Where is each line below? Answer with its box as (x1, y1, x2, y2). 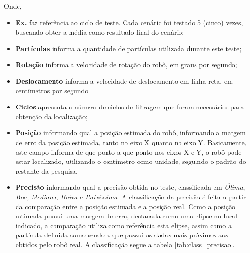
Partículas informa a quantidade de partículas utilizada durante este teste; (15, 43, 242, 53)
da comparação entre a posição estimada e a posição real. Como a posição (15, 201, 236, 211)
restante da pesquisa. (15, 165, 78, 176)
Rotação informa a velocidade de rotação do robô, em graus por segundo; (15, 59, 237, 70)
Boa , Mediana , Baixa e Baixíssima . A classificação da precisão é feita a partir (15, 191, 246, 201)
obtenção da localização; (15, 111, 88, 121)
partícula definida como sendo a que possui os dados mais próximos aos (15, 230, 228, 240)
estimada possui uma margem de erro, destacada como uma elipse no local (15, 211, 238, 221)
